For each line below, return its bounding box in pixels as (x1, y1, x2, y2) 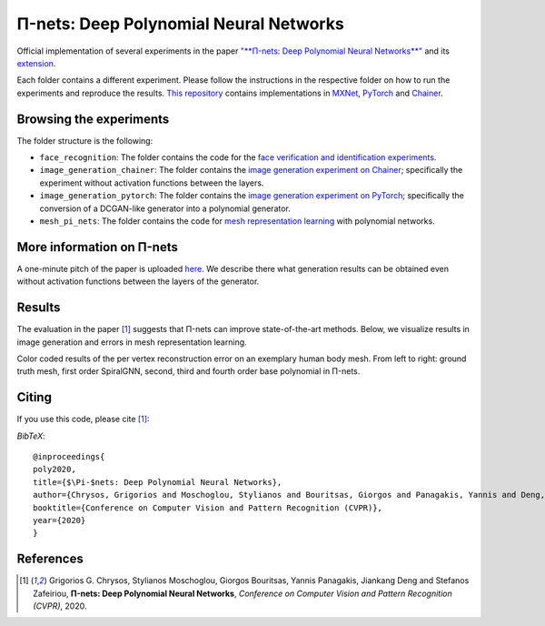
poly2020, (33, 464, 76, 475)
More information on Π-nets (16, 239, 179, 255)
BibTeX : (16, 430, 45, 441)
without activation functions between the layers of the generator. (16, 276, 260, 287)
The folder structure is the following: (16, 135, 154, 146)
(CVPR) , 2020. (33, 601, 87, 611)
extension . (16, 57, 56, 68)
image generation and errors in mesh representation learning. (16, 337, 247, 348)
